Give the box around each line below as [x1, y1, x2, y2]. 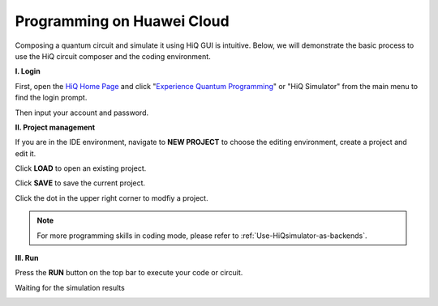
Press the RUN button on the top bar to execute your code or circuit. [15, 268, 243, 278]
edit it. [15, 148, 36, 158]
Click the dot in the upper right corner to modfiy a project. [15, 193, 208, 202]
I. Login [15, 66, 41, 76]
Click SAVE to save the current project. [15, 178, 146, 188]
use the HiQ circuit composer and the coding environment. [15, 51, 211, 61]
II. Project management [15, 122, 96, 132]
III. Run [15, 253, 39, 263]
